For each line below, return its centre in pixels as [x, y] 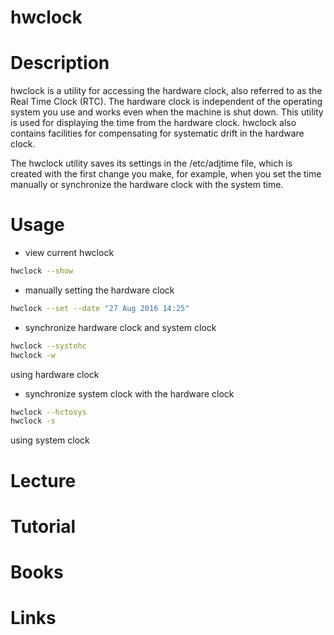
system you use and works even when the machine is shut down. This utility [167, 112]
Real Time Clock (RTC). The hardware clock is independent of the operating [166, 102]
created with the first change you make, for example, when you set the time [166, 174]
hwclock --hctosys [48, 412]
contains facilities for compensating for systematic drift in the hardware [157, 133]
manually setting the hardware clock [99, 290]
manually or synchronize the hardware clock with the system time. [147, 185]
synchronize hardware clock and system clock [120, 327]
